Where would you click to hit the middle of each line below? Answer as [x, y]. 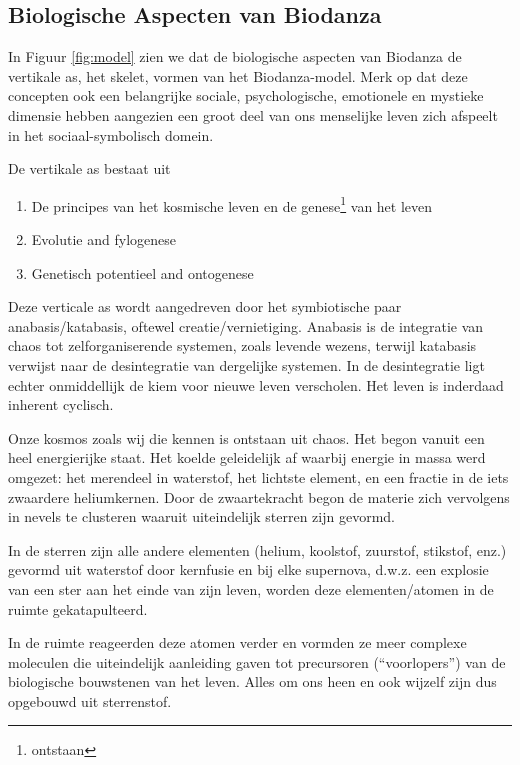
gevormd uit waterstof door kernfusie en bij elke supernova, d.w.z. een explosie [248, 569]
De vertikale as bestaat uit [89, 168]
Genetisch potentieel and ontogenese [142, 272]
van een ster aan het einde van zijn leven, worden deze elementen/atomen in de [251, 588]
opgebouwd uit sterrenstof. [90, 700]
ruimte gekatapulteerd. [78, 608]
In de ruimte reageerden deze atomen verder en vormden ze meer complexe [237, 642]
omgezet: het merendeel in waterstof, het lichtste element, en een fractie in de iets [258, 476]
